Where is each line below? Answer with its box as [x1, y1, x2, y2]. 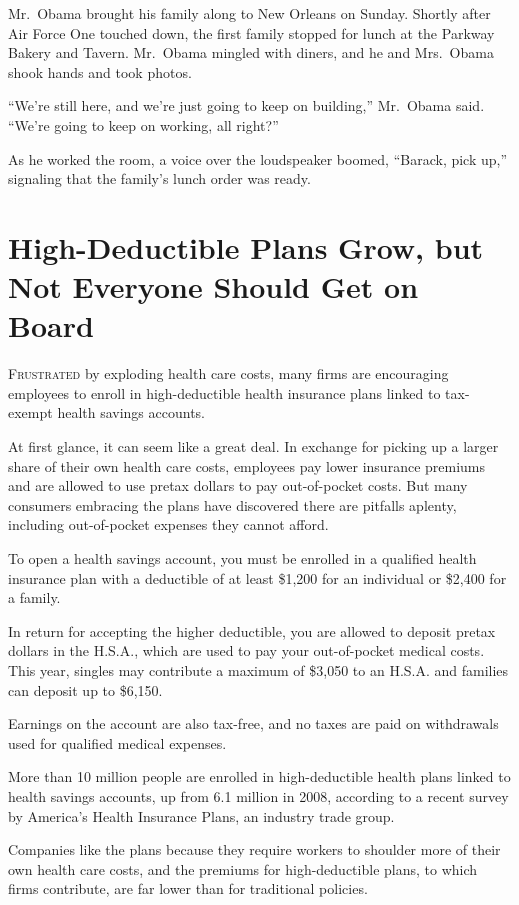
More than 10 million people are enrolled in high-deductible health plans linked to [8, 766, 511, 787]
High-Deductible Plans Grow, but [8, 226, 484, 267]
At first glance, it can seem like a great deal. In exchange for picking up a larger [8, 436, 499, 457]
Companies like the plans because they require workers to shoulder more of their [8, 839, 501, 860]
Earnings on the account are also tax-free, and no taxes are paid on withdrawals [8, 713, 499, 734]
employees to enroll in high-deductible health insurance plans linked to [8, 382, 441, 403]
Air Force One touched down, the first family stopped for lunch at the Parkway [8, 22, 495, 43]
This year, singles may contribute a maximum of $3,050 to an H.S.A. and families [8, 659, 509, 680]
